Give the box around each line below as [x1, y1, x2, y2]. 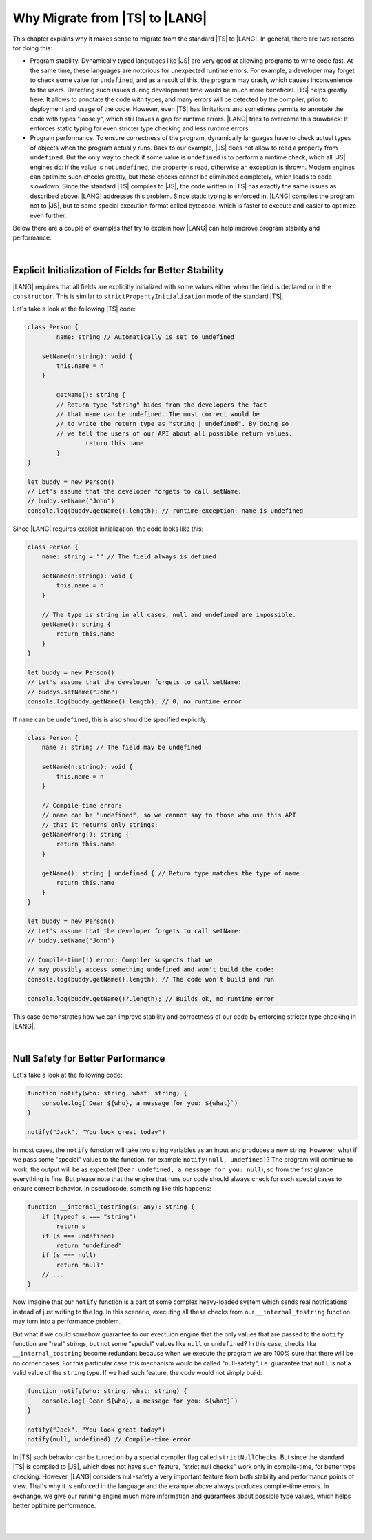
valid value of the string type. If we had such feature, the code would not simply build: [12, 1369, 262, 1377]
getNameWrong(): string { [41, 830, 130, 838]
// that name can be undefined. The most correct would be [56, 410, 260, 418]
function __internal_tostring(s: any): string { [27, 1203, 195, 1211]
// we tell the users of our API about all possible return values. [56, 429, 293, 438]
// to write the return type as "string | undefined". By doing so [56, 420, 289, 428]
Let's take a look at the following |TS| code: [12, 304, 136, 313]
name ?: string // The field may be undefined [41, 743, 203, 752]
